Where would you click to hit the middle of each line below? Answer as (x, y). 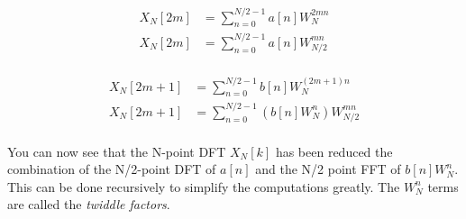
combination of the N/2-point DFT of (112, 169)
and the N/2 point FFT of (328, 169)
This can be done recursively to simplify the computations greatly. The (204, 186)
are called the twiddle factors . (89, 204)
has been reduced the (334, 151)
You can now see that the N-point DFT (117, 151)
